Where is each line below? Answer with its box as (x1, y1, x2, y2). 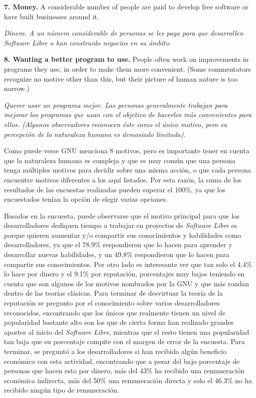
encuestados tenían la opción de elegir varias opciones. (4, 194, 168, 204)
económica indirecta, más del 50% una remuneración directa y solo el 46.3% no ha (4, 375, 252, 385)
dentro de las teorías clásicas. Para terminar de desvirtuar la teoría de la (4, 288, 223, 298)
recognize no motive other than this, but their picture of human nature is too (4, 73, 238, 84)
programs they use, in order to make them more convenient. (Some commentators (4, 63, 251, 74)
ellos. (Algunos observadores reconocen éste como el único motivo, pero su (4, 119, 227, 129)
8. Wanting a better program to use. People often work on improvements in (4, 54, 249, 64)
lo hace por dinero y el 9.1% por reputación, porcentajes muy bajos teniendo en (4, 268, 245, 279)
